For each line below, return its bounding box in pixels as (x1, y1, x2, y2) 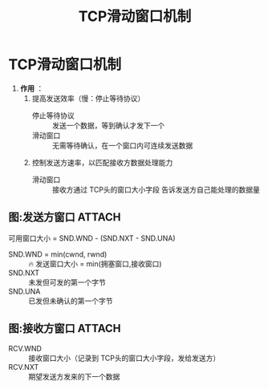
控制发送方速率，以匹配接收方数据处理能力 (31, 157, 173, 167)
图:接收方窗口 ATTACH (8, 322, 121, 335)
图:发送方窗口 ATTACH (8, 210, 121, 225)
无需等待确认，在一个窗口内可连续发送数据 (51, 140, 193, 150)
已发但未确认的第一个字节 (28, 296, 113, 306)
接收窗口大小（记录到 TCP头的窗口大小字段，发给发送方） (28, 353, 221, 363)
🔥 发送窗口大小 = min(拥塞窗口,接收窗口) (28, 258, 162, 269)
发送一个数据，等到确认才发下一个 (51, 120, 165, 130)
